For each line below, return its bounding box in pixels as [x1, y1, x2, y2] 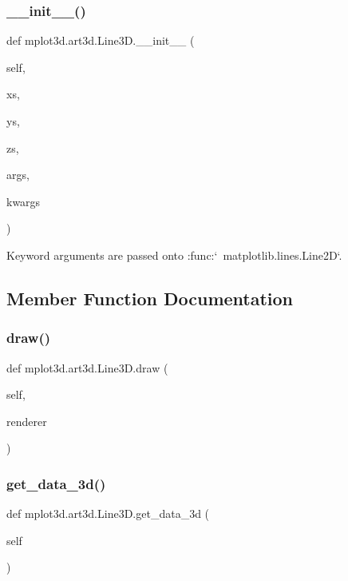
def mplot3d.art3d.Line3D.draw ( [6, 359, 168, 376]
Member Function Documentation [6, 285, 294, 310]
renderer [6, 412, 47, 429]
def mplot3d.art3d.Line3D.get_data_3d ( [6, 505, 210, 522]
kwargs [6, 193, 41, 209]
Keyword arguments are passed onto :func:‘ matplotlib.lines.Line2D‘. [6, 246, 342, 263]
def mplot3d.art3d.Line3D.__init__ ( [6, 32, 195, 49]
